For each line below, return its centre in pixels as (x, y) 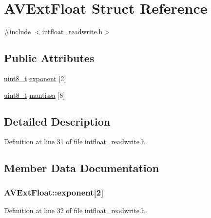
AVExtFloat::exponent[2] (54, 192)
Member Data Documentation (82, 168)
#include (18, 32)
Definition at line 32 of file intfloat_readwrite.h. (76, 210)
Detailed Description (57, 121)
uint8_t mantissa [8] (35, 95)
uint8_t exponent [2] (35, 78)
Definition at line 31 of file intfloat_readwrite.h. (76, 142)
